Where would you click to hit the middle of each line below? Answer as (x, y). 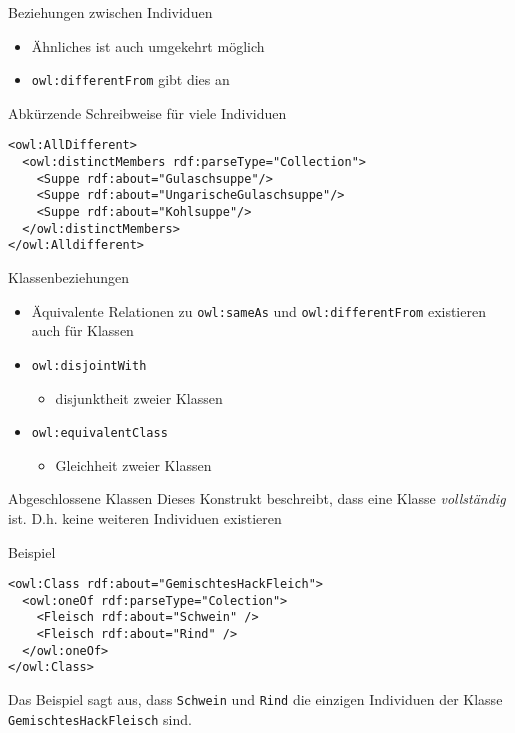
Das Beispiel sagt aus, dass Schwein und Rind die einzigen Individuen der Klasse (255, 699)
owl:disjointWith (89, 365)
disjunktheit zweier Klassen (139, 397)
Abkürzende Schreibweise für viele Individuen (147, 112)
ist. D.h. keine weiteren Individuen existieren (145, 517)
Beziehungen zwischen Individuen (110, 12)
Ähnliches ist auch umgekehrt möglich (148, 45)
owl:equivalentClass (99, 433)
